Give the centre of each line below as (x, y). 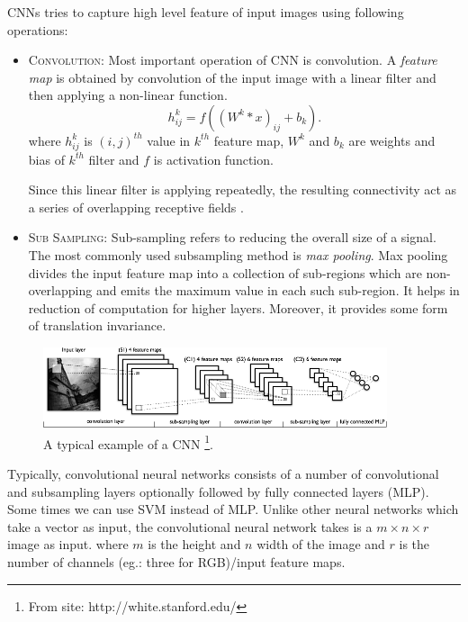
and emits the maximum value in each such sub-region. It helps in (278, 290)
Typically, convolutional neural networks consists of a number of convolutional (223, 474)
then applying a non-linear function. (128, 95)
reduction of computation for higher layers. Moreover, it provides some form (238, 307)
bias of (46, 159)
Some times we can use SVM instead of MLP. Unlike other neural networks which (233, 509)
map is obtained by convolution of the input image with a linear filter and (232, 77)
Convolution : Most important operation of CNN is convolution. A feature (233, 60)
